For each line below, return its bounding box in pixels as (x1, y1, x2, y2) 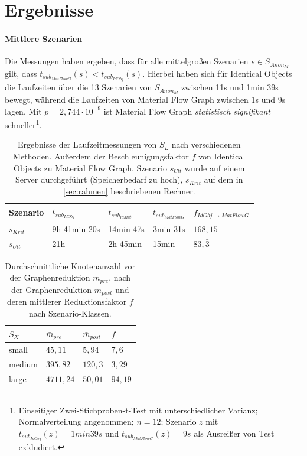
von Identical (198, 150, 246, 162)
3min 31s (152, 222, 185, 234)
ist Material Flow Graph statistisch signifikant (103, 105, 270, 117)
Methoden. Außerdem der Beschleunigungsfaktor (13, 150, 189, 162)
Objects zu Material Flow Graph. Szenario (14, 161, 168, 174)
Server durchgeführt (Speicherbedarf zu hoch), (15, 173, 183, 185)
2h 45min (108, 237, 142, 249)
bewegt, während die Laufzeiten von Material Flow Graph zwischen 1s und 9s (5, 93, 286, 105)
